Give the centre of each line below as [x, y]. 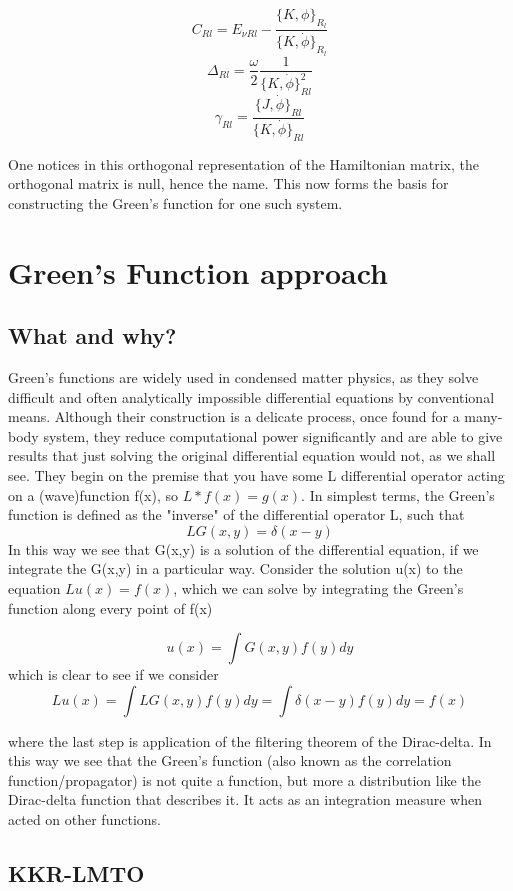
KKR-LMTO [76, 873]
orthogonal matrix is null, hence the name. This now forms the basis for [228, 183]
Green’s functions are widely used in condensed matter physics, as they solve [243, 376]
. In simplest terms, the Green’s [398, 494]
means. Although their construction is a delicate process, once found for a [234, 416]
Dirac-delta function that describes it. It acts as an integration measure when [245, 799]
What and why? [92, 335]
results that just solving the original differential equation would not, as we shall [252, 455]
